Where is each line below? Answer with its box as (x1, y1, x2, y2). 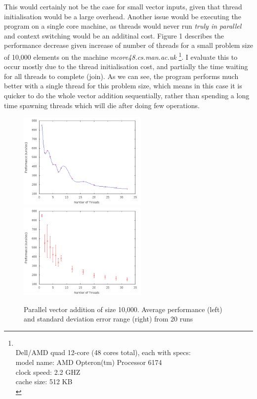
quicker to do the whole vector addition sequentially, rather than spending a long (4, 90, 250, 100)
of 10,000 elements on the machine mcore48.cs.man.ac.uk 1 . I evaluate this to (4, 50, 238, 62)
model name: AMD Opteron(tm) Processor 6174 (15, 357, 162, 367)
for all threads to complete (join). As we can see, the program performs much (4, 71, 239, 81)
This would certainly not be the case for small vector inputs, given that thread (4, 1, 242, 11)
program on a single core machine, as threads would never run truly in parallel (4, 21, 242, 31)
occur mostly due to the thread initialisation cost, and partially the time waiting (4, 61, 248, 72)
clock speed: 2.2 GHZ (15, 366, 81, 377)
